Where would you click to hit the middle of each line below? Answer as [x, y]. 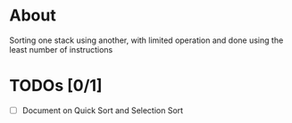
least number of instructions [61, 49]
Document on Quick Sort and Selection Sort [103, 110]
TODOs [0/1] [56, 86]
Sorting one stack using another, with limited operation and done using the [146, 40]
